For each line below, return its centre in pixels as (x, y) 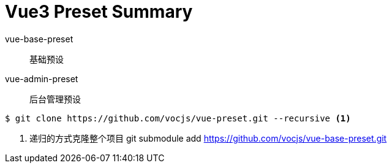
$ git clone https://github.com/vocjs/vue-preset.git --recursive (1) (178, 118)
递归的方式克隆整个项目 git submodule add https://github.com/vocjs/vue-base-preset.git (208, 138)
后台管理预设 (55, 99)
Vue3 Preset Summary (99, 12)
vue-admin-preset (42, 78)
